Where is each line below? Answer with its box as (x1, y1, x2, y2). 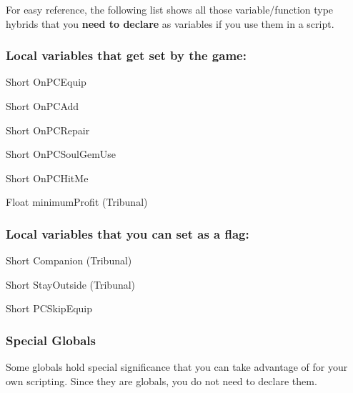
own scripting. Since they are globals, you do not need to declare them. (6, 373, 317, 388)
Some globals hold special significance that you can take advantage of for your (6, 359, 348, 374)
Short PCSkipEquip (6, 301, 93, 316)
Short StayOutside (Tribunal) (6, 277, 136, 292)
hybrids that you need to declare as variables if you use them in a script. (6, 16, 334, 31)
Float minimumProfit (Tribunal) (6, 194, 148, 209)
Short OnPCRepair (6, 122, 90, 137)
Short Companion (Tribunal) (6, 253, 132, 268)
